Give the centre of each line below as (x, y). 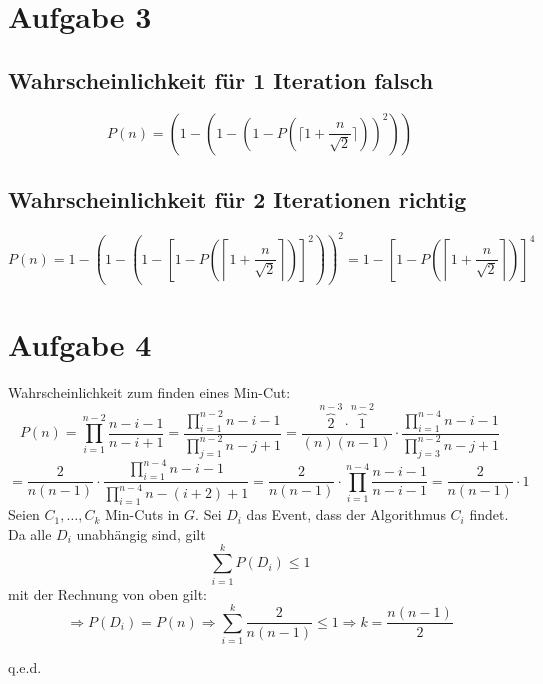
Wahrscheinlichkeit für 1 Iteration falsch (221, 79)
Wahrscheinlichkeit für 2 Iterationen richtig (237, 198)
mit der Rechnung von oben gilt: (107, 593)
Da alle (30, 533)
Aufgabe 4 (80, 343)
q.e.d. (25, 667)
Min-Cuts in (142, 514)
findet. (489, 514)
